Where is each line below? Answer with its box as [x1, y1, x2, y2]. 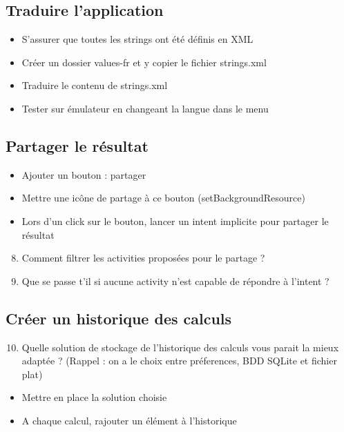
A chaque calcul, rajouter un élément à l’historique [21, 413, 237, 427]
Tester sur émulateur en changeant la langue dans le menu [21, 101, 269, 115]
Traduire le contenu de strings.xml [21, 78, 168, 92]
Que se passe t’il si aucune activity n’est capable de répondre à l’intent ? [21, 273, 329, 288]
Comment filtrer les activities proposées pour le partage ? [21, 251, 265, 265]
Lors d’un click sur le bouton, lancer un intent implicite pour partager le [21, 213, 329, 228]
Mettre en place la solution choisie [21, 390, 167, 404]
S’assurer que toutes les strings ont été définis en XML [21, 32, 254, 46]
